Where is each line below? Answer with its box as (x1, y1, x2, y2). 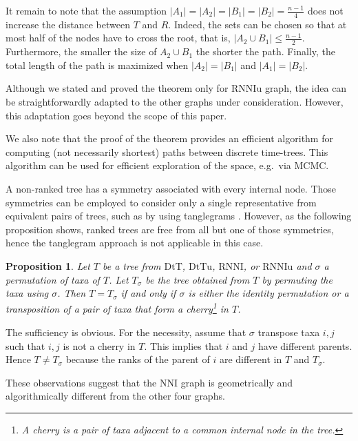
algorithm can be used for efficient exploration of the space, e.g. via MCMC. (6, 158, 329, 173)
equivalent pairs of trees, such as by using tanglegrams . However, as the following (6, 208, 352, 223)
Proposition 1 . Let (6, 258, 90, 273)
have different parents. (258, 338, 352, 353)
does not (307, 3, 344, 17)
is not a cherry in (63, 338, 136, 353)
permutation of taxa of (6, 272, 100, 286)
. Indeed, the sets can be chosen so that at (168, 17, 347, 31)
